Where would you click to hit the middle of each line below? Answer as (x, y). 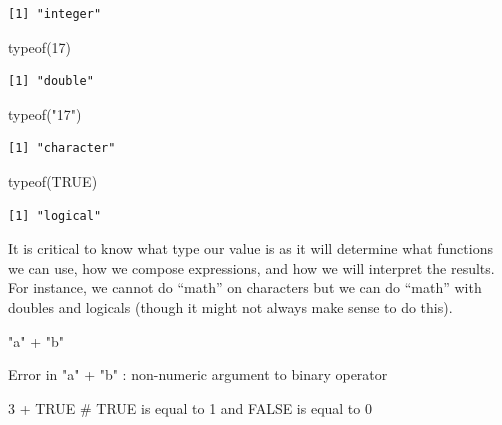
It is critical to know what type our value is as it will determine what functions (250, 248)
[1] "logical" (55, 215)
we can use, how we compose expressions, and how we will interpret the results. (251, 267)
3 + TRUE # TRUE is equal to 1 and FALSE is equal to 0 (190, 407)
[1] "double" (51, 81)
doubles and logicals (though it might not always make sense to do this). (230, 306)
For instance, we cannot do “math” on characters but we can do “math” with (245, 287)
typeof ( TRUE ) (53, 180)
